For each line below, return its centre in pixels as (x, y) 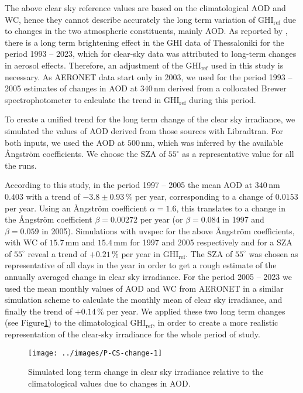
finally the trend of (39, 311)
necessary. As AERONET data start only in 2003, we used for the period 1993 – (149, 76)
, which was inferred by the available (218, 142)
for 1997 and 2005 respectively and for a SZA (211, 242)
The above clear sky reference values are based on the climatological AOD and (145, 8)
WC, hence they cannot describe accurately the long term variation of (130, 19)
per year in (141, 253)
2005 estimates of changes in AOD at (71, 88)
